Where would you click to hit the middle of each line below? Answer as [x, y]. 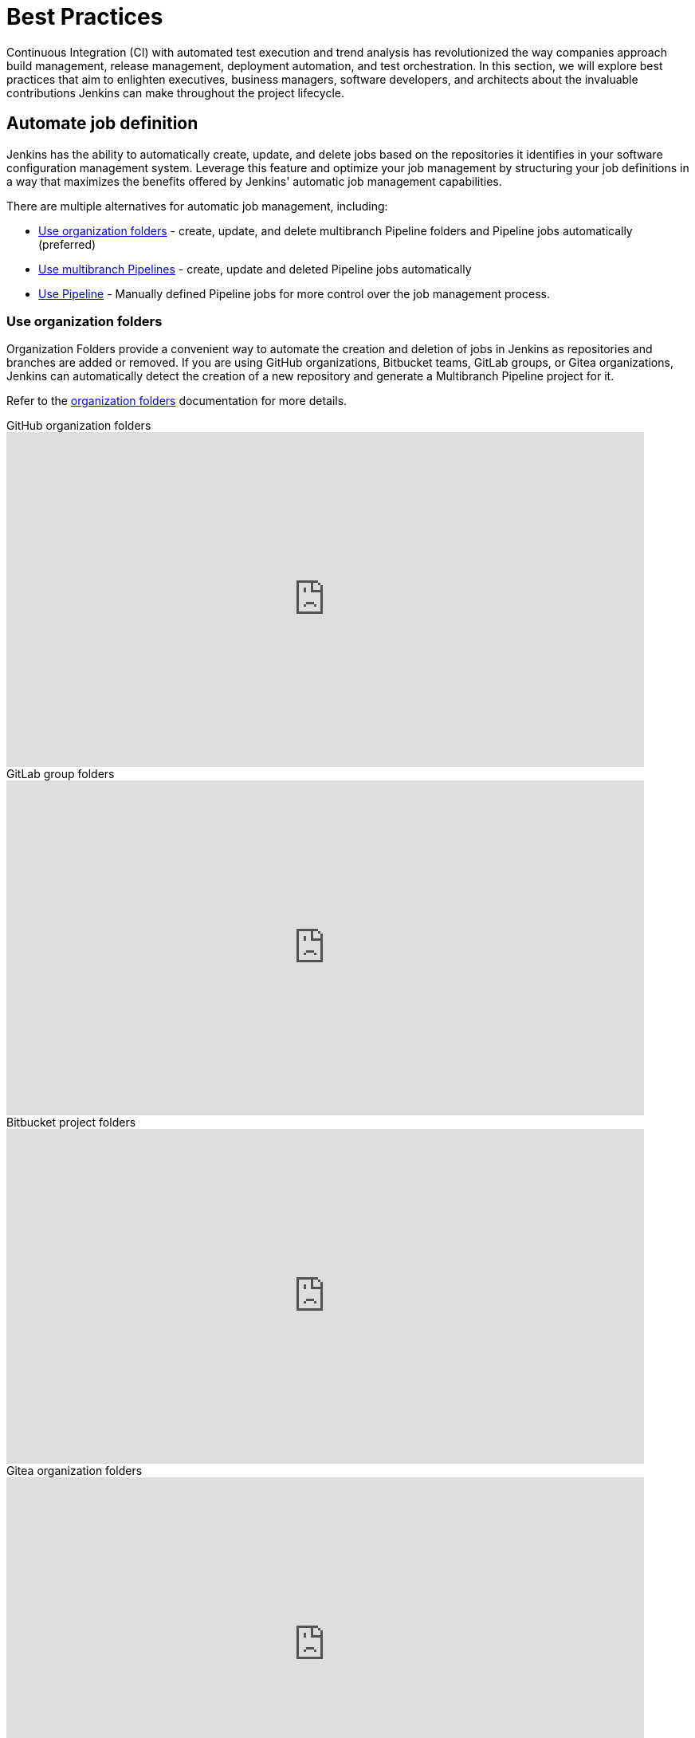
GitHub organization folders [79, 426]
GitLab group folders [61, 774]
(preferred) [67, 244]
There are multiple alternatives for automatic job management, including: [197, 206]
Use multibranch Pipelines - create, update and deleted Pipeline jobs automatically [255, 269]
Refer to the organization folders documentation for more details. [177, 401]
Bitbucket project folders [71, 1123]
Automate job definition [102, 124]
